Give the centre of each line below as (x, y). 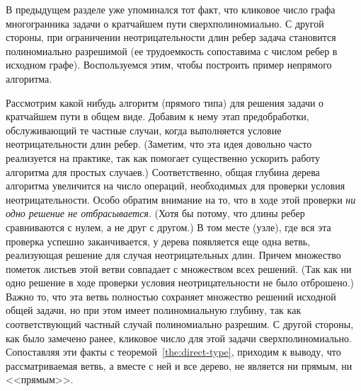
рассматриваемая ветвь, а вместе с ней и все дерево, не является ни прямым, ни (179, 365)
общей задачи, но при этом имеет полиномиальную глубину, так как (154, 310)
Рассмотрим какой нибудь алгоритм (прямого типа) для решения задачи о (165, 102)
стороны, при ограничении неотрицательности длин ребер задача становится (171, 37)
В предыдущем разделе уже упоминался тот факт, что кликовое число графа (171, 9)
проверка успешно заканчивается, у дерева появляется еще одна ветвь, (158, 241)
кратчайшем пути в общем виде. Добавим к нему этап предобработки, (157, 116)
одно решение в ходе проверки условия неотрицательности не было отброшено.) (180, 282)
